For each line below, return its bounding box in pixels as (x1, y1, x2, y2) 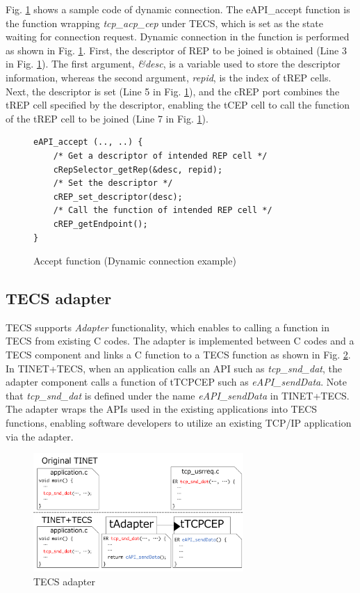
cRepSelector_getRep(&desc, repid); (53, 164, 223, 175)
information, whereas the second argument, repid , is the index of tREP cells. (6, 70, 332, 84)
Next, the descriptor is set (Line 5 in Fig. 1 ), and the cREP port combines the (6, 84, 340, 98)
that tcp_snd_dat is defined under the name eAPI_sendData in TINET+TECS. (6, 388, 350, 402)
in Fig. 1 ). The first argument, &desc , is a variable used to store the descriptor (6, 56, 341, 71)
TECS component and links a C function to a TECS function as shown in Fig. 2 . (6, 347, 351, 362)
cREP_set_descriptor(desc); (53, 191, 183, 202)
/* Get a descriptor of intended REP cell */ (53, 150, 268, 161)
